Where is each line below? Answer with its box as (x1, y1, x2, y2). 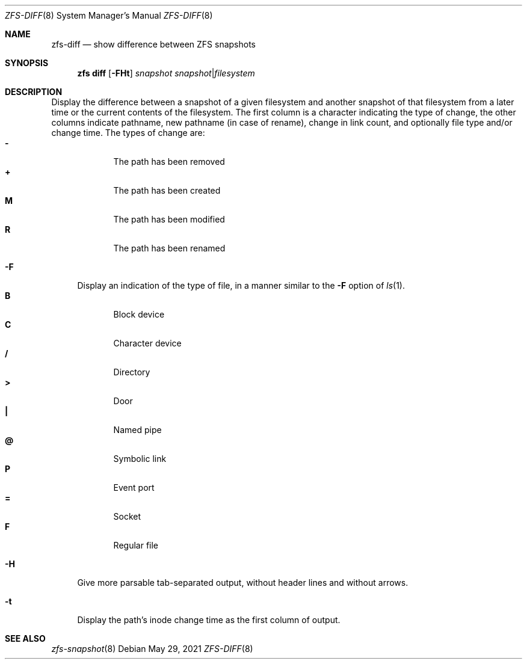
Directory (113, 367, 150, 377)
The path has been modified (113, 214, 225, 224)
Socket (113, 511, 141, 521)
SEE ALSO (5, 633, 46, 644)
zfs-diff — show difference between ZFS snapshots (51, 39, 256, 49)
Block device (113, 309, 165, 319)
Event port (113, 482, 155, 493)
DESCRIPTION (5, 87, 63, 97)
